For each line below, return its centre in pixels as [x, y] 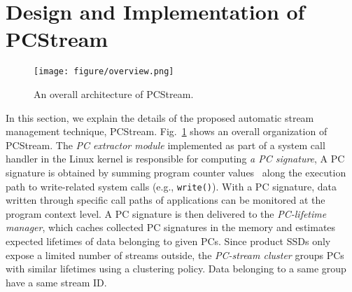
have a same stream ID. [56, 282]
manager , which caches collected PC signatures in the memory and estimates [171, 227]
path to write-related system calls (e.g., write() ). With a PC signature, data [171, 186]
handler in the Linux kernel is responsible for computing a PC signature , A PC [175, 159]
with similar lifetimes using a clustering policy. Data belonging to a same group [176, 269]
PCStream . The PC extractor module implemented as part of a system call [166, 145]
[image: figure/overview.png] [104, 72]
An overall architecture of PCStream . [114, 93]
